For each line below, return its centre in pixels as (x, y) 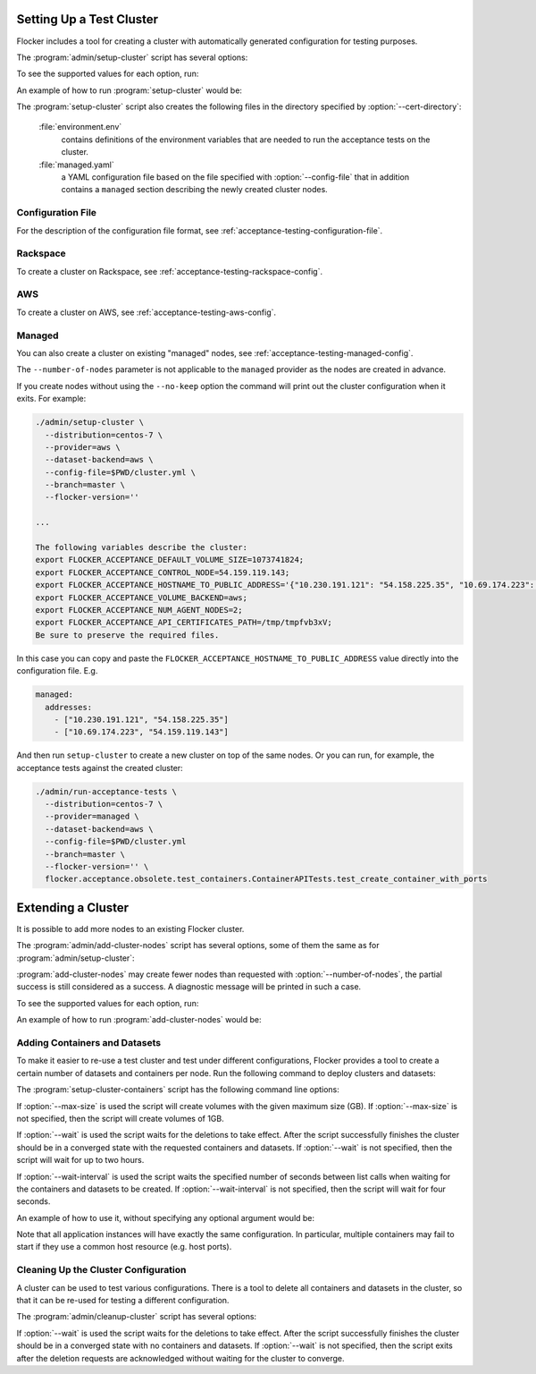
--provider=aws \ (83, 447)
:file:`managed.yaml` (77, 165)
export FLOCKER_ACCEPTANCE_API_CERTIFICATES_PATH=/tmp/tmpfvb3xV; (184, 623)
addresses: (69, 707)
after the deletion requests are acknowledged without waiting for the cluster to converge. (180, 1358)
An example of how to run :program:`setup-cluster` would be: (130, 90)
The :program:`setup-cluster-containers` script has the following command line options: (178, 1090)
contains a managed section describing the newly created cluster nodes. (194, 190)
